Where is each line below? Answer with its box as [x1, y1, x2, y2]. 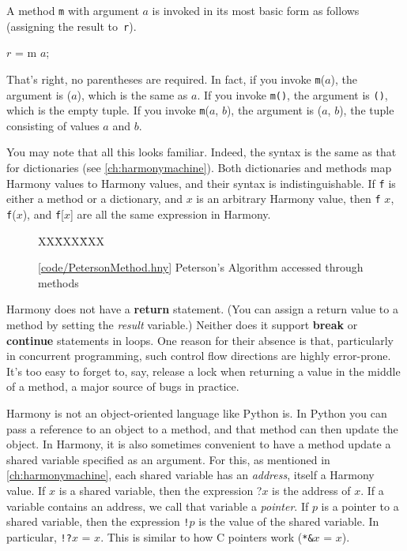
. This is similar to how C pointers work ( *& [100, 528, 314, 545]
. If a [360, 482, 384, 498]
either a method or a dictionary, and [6, 190, 183, 207]
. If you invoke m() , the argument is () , [197, 86, 388, 103]
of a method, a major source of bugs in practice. [6, 378, 239, 395]
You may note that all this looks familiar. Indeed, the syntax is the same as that [6, 144, 397, 160]
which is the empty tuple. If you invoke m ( [6, 102, 209, 118]
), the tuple [339, 102, 394, 118]
